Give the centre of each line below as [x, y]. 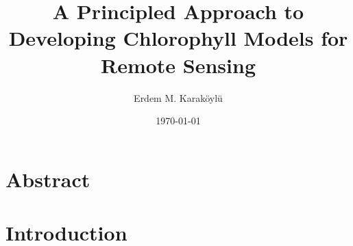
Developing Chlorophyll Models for [178, 38]
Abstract [48, 179]
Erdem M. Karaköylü [178, 97]
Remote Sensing [178, 65]
